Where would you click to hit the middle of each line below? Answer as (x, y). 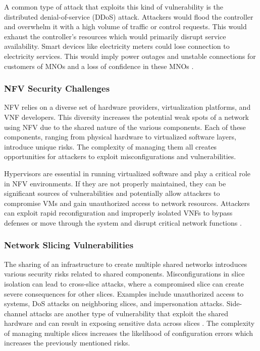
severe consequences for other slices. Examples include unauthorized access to (124, 293)
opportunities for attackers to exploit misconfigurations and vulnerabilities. (120, 156)
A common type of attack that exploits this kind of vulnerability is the (114, 7)
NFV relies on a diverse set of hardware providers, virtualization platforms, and (127, 107)
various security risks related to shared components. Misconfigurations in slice (124, 274)
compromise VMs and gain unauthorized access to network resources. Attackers (127, 203)
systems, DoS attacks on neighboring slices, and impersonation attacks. (114, 303)
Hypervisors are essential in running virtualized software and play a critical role (127, 173)
